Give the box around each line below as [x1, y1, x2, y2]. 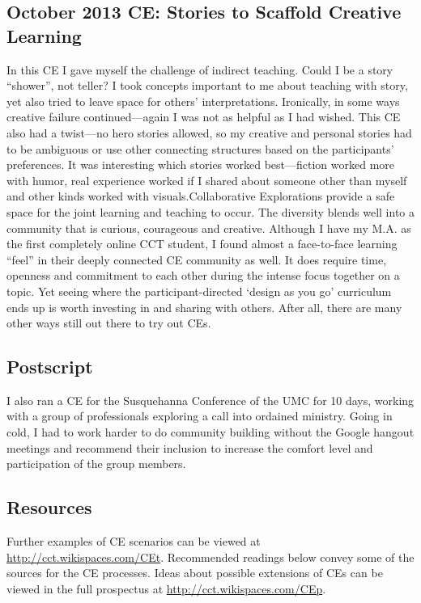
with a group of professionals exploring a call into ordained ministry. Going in [6, 407, 393, 424]
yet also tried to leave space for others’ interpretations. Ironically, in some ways [6, 92, 400, 109]
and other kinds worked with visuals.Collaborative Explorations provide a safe [6, 188, 395, 205]
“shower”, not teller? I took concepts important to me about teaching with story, [6, 77, 408, 94]
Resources [6, 495, 92, 520]
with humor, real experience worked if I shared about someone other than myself [6, 171, 407, 188]
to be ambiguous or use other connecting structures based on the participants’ [6, 140, 394, 157]
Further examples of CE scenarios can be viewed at [6, 533, 261, 550]
